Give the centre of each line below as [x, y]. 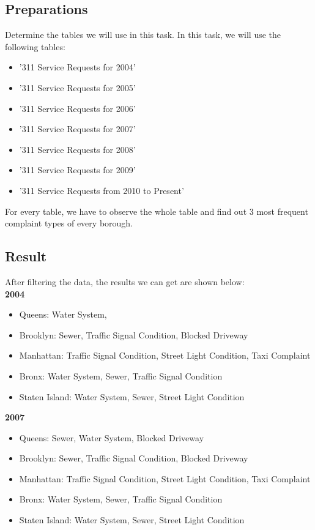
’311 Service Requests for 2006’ [77, 108]
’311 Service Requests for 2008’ [77, 149]
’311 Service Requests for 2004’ [77, 67]
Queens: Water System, [63, 314]
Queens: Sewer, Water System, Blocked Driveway [112, 437]
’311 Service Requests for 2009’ [77, 170]
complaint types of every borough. [69, 223]
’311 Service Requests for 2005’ [77, 87]
